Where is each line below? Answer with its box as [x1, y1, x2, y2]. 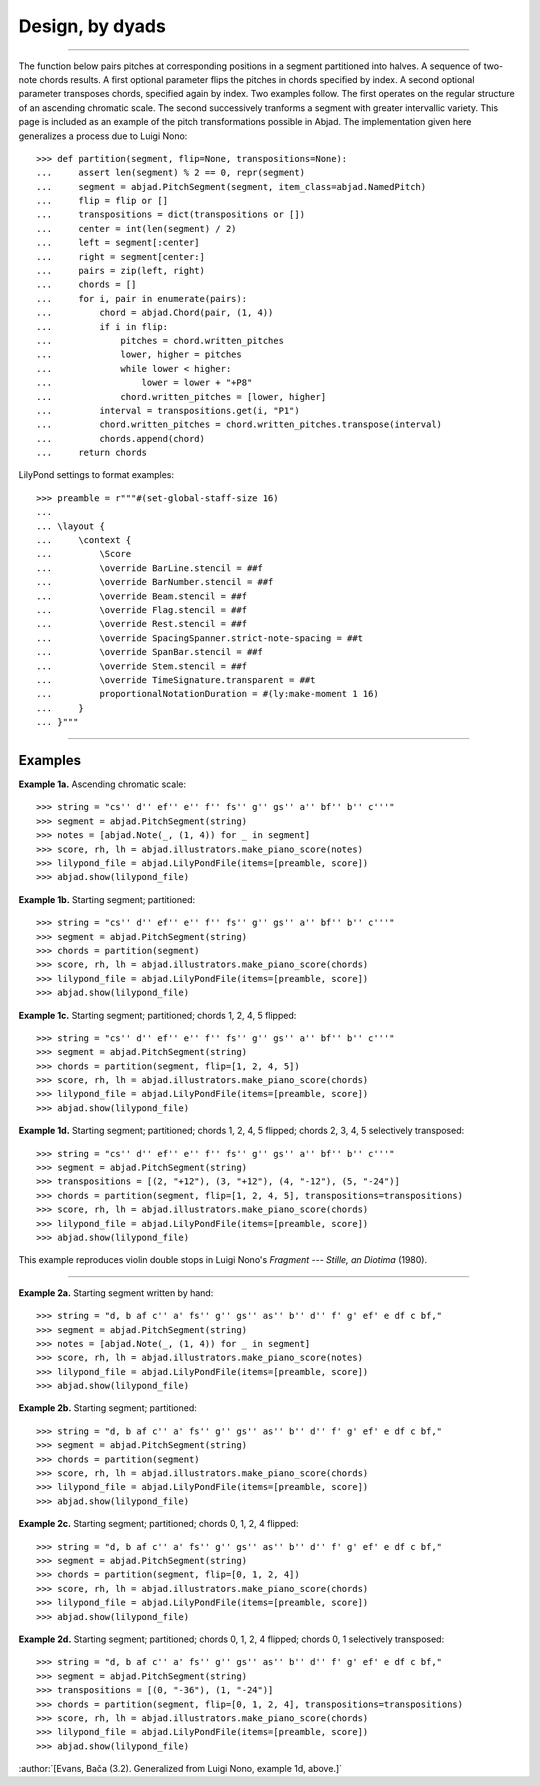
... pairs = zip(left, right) [36, 265, 205, 277]
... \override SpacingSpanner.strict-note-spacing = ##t [36, 632, 364, 644]
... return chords [36, 447, 148, 459]
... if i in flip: [36, 321, 169, 332]
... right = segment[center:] [36, 251, 205, 262]
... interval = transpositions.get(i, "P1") [36, 405, 300, 416]
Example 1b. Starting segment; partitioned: [18, 893, 196, 905]
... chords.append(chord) [36, 433, 205, 444]
